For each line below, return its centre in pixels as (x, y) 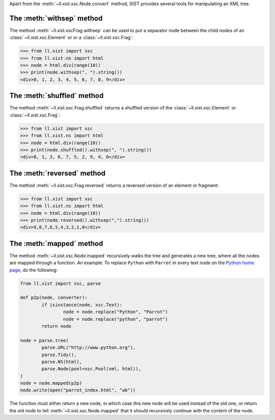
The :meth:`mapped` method (56, 244)
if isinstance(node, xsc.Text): (82, 305)
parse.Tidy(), (59, 355)
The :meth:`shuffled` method (57, 96)
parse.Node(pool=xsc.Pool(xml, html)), (91, 369)
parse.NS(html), (62, 362)
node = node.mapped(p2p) (51, 383)
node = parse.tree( (44, 340)
